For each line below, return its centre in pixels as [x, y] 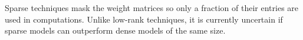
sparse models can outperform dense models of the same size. [115, 30]
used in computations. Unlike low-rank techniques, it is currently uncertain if [144, 19]
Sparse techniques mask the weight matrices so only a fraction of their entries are [152, 8]
